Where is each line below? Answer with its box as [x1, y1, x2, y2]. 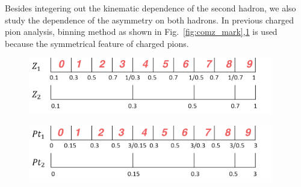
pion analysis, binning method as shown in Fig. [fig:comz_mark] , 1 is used [5, 25, 278, 38]
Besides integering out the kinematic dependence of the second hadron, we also [5, 2, 296, 14]
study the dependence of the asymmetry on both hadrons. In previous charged [5, 13, 294, 26]
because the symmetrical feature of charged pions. [5, 37, 189, 49]
